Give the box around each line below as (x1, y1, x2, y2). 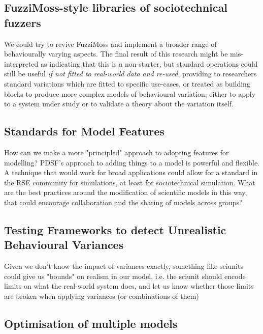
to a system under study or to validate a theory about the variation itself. (4, 98, 234, 109)
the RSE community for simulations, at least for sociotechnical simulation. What (4, 177, 255, 187)
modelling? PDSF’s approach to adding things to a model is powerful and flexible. (4, 157, 260, 168)
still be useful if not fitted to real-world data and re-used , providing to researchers (4, 68, 257, 79)
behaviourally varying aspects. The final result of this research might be (4, 48, 228, 59)
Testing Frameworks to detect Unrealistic (4, 221, 226, 237)
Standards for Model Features (4, 123, 165, 139)
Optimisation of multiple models (4, 315, 178, 331)
